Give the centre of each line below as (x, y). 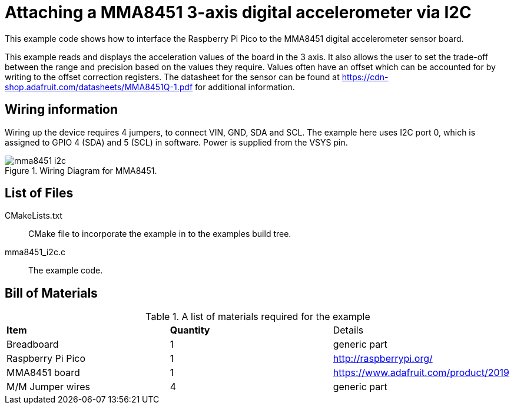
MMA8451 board (43, 373)
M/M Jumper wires (48, 387)
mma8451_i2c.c (35, 252)
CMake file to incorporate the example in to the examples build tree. (160, 234)
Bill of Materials (51, 293)
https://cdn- (365, 77)
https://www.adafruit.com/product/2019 (421, 373)
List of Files (39, 193)
